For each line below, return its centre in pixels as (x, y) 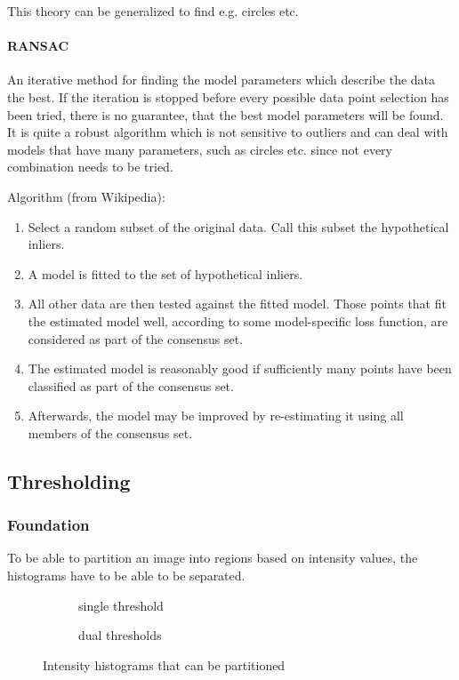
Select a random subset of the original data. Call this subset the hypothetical (238, 226)
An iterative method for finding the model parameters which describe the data (221, 80)
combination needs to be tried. (90, 167)
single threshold (121, 605)
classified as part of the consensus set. (131, 385)
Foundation (48, 525)
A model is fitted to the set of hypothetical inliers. (165, 273)
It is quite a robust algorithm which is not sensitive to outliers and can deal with (228, 132)
